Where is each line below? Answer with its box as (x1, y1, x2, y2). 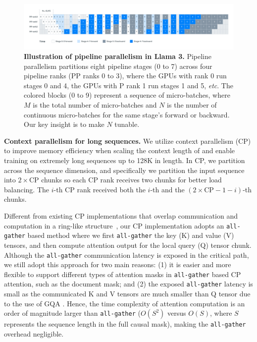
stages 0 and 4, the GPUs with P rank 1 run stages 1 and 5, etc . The (24, 80, 233, 90)
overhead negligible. (4, 328, 64, 339)
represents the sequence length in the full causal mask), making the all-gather (4, 319, 246, 329)
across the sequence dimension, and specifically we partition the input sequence (4, 165, 245, 175)
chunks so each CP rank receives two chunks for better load (41, 174, 222, 185)
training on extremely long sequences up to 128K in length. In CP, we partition (4, 155, 245, 166)
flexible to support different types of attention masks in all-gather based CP (4, 269, 241, 279)
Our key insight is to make (24, 119, 104, 129)
